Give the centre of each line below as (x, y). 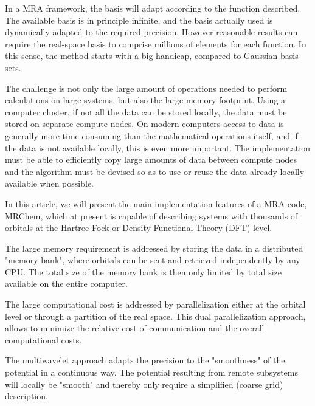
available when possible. (49, 183)
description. (26, 396)
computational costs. (43, 339)
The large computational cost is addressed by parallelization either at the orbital (155, 304)
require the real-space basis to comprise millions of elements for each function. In (156, 43)
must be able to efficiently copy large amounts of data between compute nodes (151, 160)
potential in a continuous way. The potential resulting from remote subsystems (152, 372)
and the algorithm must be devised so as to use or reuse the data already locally (155, 171)
